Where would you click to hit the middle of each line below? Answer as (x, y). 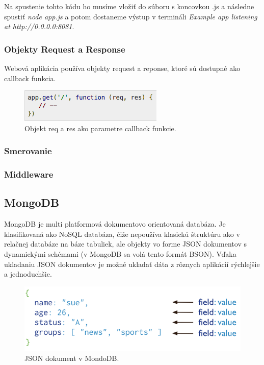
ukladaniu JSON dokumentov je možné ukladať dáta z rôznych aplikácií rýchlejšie (132, 264)
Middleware (29, 174)
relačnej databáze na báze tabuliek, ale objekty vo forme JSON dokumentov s (125, 244)
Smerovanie (28, 151)
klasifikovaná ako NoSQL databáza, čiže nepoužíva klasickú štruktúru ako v (122, 234)
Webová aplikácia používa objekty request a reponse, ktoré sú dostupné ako (122, 68)
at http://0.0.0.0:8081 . (39, 26)
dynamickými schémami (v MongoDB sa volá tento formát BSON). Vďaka (120, 254)
